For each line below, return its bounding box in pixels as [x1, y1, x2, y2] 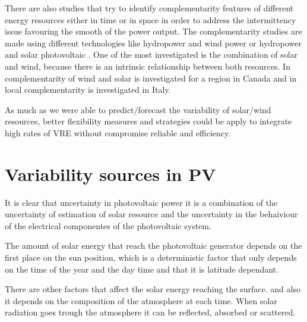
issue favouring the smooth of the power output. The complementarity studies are [5, 25, 302, 37]
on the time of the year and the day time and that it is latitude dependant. [5, 262, 278, 275]
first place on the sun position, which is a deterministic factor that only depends [5, 251, 297, 264]
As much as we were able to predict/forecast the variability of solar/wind [5, 103, 271, 115]
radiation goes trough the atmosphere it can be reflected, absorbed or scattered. [5, 306, 296, 318]
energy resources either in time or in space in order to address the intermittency [5, 13, 296, 26]
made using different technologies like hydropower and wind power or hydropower [5, 36, 302, 49]
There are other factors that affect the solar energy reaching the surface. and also [5, 283, 300, 295]
